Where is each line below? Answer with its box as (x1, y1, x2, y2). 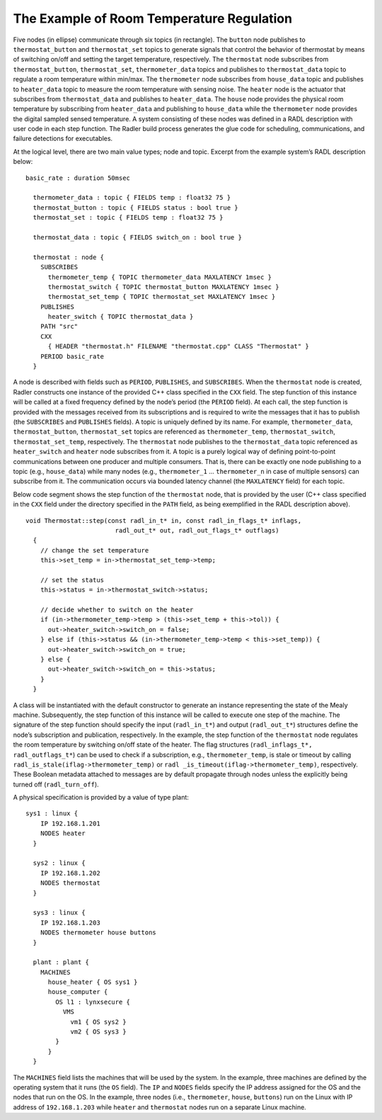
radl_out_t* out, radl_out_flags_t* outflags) (115, 526, 279, 534)
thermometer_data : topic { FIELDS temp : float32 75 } (33, 193, 231, 202)
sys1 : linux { (25, 810, 79, 818)
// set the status (40, 576, 105, 584)
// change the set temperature (40, 546, 149, 554)
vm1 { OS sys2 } (70, 1017, 127, 1026)
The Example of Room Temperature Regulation (13, 11, 293, 26)
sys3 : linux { (33, 909, 86, 917)
